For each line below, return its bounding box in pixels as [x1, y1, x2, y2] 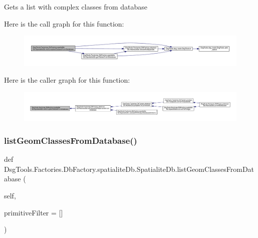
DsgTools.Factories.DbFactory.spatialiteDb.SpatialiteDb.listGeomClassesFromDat [4, 163, 254, 174]
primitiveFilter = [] [4, 207, 63, 217]
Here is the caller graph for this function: [4, 75, 130, 85]
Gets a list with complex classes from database [4, 2, 147, 12]
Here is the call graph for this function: [4, 18, 124, 29]
